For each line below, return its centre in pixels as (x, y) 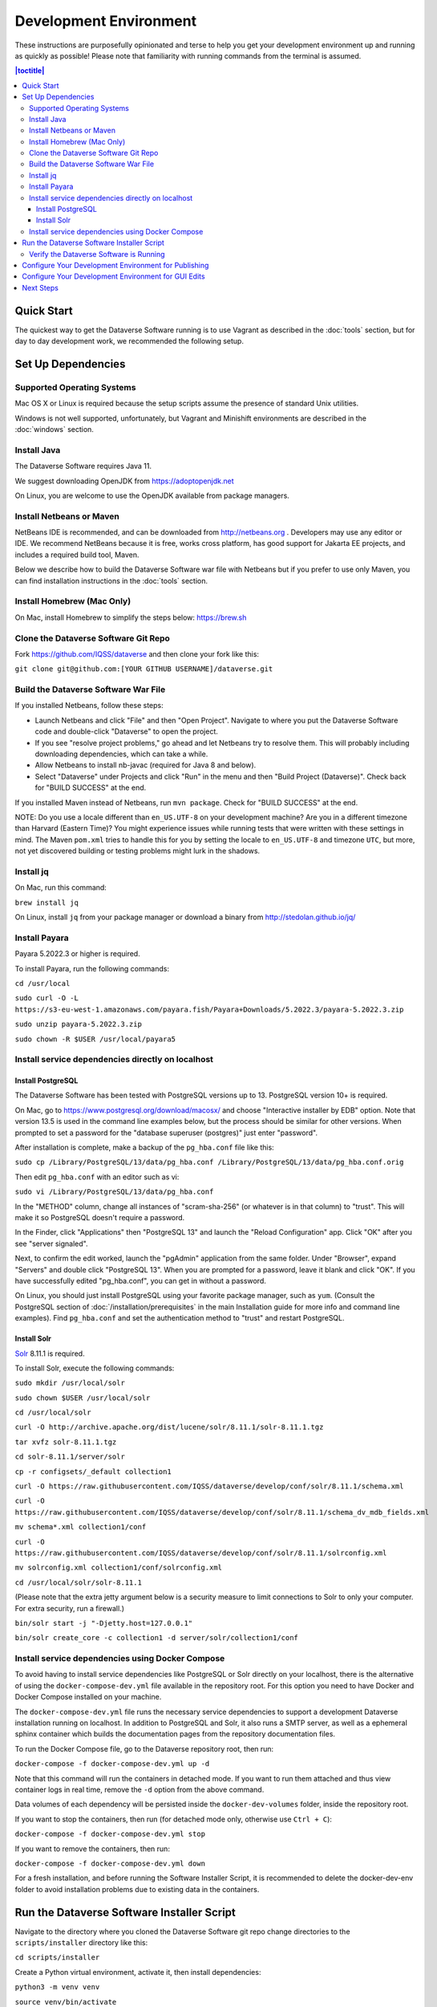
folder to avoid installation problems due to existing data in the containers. (137, 1889)
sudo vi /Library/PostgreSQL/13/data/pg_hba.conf (114, 1192)
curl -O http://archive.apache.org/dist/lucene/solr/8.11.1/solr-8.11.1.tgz (169, 1427)
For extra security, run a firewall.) (69, 1608)
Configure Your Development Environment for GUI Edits (113, 276)
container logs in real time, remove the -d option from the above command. (140, 1789)
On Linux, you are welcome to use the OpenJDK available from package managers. (152, 495)
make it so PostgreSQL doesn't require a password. (100, 1217)
